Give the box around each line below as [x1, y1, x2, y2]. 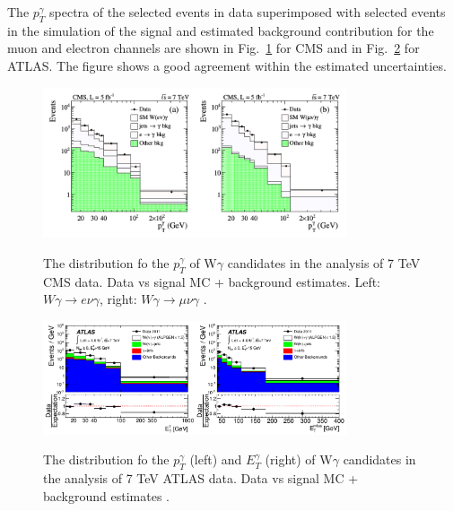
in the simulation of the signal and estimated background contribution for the [7, 21, 434, 39]
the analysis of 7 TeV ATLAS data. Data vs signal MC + [43, 469, 359, 488]
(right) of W [265, 450, 333, 469]
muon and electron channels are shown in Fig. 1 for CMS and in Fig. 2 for [7, 39, 420, 57]
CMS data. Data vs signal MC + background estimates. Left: [43, 272, 381, 290]
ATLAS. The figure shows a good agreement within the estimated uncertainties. [7, 56, 447, 74]
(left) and [189, 450, 242, 469]
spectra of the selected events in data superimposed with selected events [49, 3, 446, 21]
